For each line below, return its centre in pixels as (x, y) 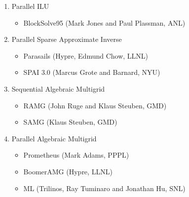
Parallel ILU (30, 6)
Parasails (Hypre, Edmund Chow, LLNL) (86, 55)
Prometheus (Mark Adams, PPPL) (76, 155)
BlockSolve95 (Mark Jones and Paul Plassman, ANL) (104, 22)
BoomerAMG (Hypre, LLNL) (68, 171)
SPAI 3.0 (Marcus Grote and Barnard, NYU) (92, 72)
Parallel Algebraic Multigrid (54, 138)
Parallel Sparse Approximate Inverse (67, 39)
